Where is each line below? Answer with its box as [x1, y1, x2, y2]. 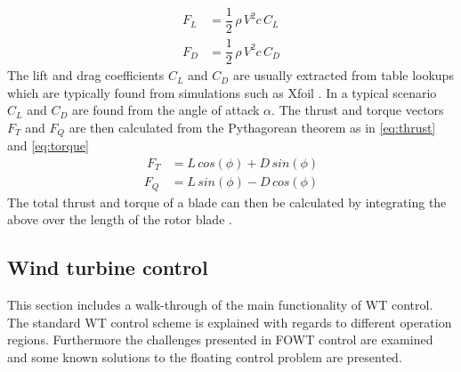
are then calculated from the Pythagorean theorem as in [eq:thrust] [69, 117, 436, 136]
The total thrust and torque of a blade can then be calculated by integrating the [7, 192, 447, 211]
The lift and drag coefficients [7, 66, 165, 85]
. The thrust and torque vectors [271, 101, 444, 119]
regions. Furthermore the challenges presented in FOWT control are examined [7, 330, 433, 349]
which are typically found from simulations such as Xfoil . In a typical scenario [7, 83, 437, 101]
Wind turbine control [7, 254, 208, 281]
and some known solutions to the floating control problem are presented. [7, 347, 402, 366]
